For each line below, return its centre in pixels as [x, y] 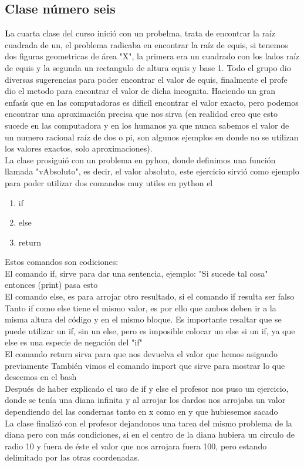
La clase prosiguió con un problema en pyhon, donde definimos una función [140, 159]
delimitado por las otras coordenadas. [72, 457]
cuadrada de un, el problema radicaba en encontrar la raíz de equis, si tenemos [146, 44]
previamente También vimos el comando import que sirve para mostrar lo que [145, 365]
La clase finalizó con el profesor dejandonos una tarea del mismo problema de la [148, 423]
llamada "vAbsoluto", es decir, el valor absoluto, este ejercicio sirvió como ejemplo [152, 171]
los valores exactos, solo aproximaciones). [79, 148]
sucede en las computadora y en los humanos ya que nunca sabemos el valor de [147, 125]
